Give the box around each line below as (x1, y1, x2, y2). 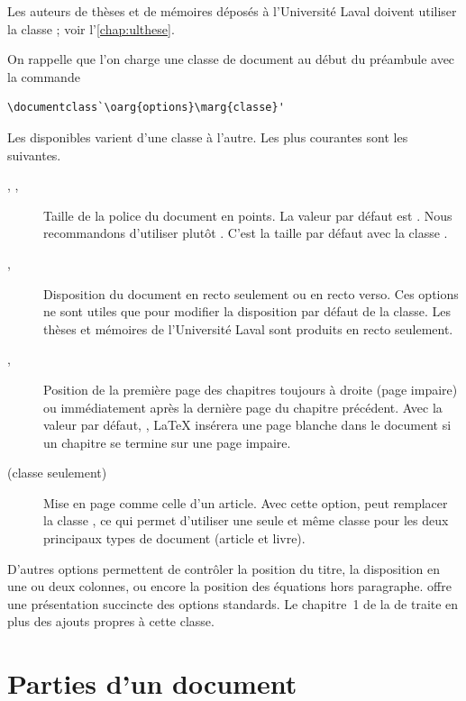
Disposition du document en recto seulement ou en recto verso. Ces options (43, 284, 459, 303)
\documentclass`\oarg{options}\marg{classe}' (7, 101, 285, 114)
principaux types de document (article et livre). (43, 529, 306, 548)
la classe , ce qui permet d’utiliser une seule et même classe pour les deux (43, 511, 449, 530)
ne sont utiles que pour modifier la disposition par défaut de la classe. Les (43, 302, 451, 321)
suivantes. (7, 145, 61, 164)
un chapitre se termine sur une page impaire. (43, 432, 291, 451)
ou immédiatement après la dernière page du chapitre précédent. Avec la (43, 397, 443, 416)
